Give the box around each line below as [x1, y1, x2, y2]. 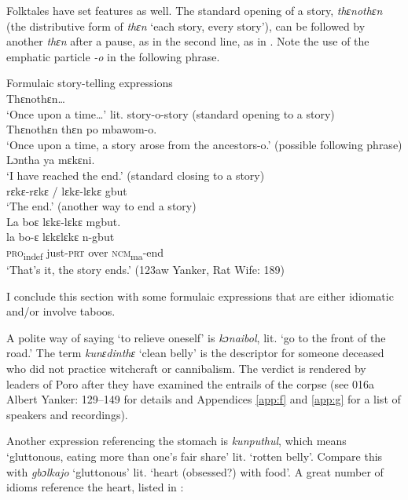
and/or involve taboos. [6, 303, 116, 319]
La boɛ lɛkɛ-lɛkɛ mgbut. [6, 213, 121, 229]
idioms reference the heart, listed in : [6, 479, 184, 495]
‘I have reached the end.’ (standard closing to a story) [6, 166, 265, 183]
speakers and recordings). [6, 406, 128, 422]
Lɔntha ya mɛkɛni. [6, 151, 95, 168]
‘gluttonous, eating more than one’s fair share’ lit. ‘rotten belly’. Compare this [6, 447, 383, 464]
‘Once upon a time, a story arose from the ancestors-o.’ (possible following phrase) [6, 136, 402, 152]
